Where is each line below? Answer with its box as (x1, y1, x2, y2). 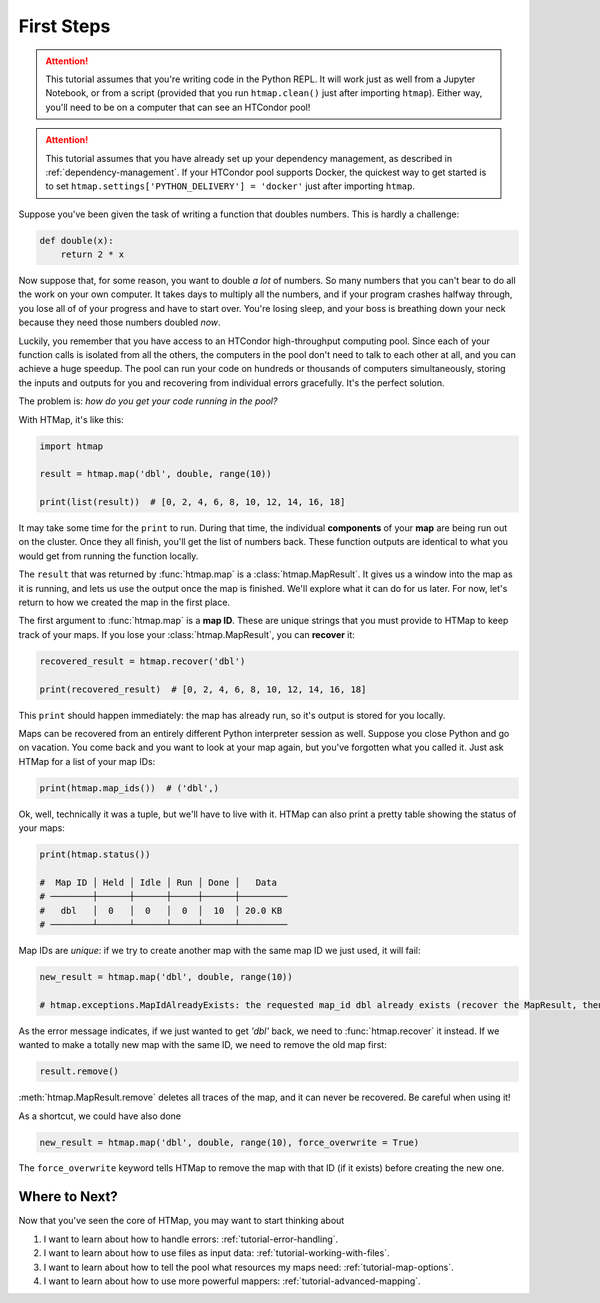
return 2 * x (60, 249, 125, 260)
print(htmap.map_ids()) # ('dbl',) (39, 782, 220, 794)
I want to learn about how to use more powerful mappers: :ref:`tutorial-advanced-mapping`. (43, 1275, 421, 1287)
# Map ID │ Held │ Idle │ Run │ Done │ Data (39, 876, 277, 888)
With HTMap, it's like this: (18, 413, 124, 425)
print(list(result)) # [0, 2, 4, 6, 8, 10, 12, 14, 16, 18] (39, 496, 346, 508)
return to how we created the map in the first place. (18, 596, 230, 609)
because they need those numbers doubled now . (18, 316, 221, 329)
